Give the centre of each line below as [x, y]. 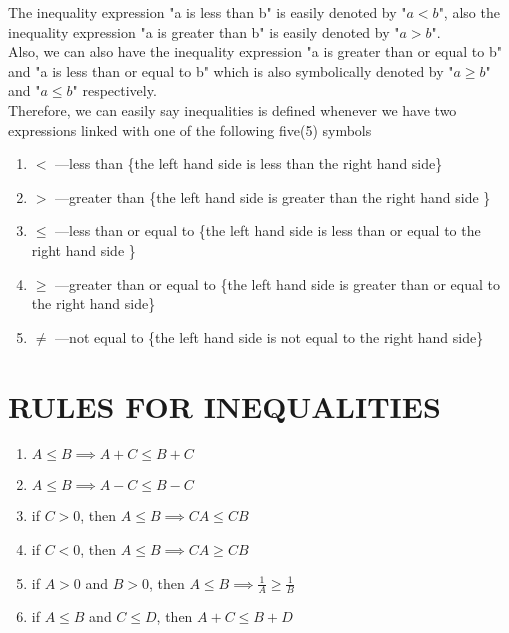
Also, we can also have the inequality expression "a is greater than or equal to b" [255, 51]
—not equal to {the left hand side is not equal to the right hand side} [269, 336]
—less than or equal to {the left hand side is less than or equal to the [268, 230]
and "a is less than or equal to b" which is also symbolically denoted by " [231, 70]
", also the [469, 12]
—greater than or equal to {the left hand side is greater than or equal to [278, 283]
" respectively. [114, 90]
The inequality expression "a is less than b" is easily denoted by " [207, 12]
